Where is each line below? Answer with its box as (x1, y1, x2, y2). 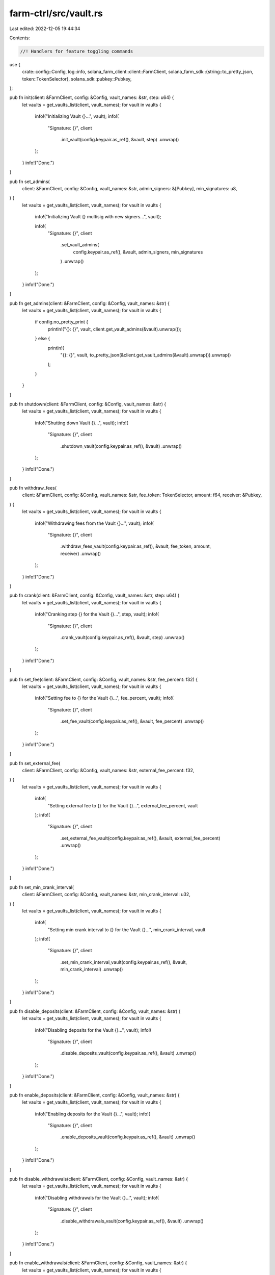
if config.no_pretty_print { (35, 319, 89, 325)
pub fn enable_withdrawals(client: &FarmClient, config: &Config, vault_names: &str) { (9, 1260, 187, 1266)
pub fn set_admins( (9, 178, 50, 185)
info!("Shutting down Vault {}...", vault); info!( (35, 420, 128, 426)
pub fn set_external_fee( (9, 760, 61, 766)
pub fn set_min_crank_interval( (9, 884, 74, 890)
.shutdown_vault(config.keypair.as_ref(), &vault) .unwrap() (60, 443, 182, 449)
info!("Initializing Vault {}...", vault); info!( (35, 113, 119, 119)
